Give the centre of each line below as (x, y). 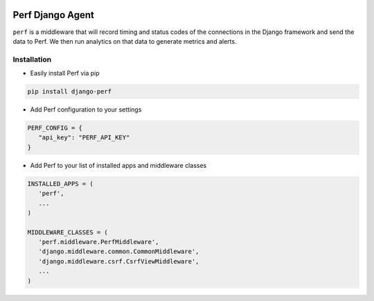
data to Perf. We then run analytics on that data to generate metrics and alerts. (125, 41)
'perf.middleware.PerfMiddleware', (99, 242)
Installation (32, 59)
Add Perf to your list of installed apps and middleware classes (118, 165)
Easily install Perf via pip (65, 74)
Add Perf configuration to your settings (86, 110)
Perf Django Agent (54, 15)
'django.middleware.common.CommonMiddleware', (119, 252)
